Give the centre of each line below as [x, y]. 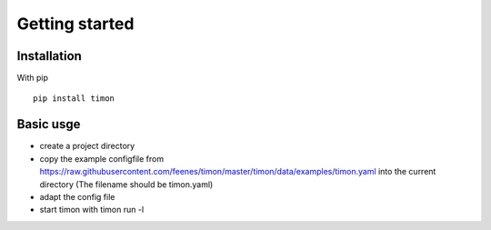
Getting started [75, 24]
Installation [49, 56]
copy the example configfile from [101, 158]
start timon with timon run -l [92, 210]
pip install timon [74, 99]
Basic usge [49, 124]
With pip [33, 78]
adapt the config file [77, 196]
